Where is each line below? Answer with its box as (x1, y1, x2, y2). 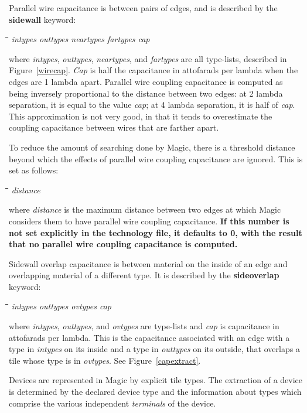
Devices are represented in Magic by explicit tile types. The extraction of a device (9, 374, 303, 386)
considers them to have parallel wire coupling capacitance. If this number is (9, 214, 289, 227)
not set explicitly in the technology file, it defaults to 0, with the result (9, 226, 302, 238)
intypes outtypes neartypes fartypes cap (11, 33, 150, 45)
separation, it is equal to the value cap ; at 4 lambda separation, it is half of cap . (9, 98, 295, 111)
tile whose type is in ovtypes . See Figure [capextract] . (9, 354, 201, 366)
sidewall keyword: (9, 13, 76, 25)
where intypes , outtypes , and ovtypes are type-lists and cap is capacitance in (9, 320, 279, 332)
